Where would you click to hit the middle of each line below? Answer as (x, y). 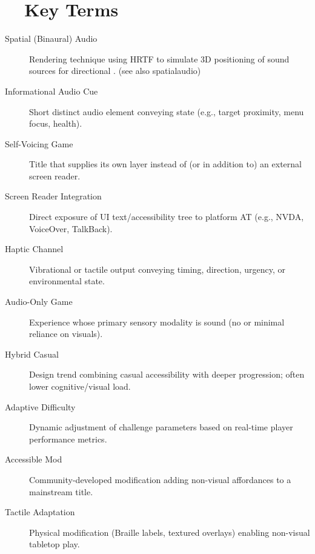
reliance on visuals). (66, 334)
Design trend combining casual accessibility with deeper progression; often (167, 374)
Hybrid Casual (32, 354)
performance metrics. (68, 439)
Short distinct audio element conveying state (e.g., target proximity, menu (167, 111)
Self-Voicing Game (39, 143)
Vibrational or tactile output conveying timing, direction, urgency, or (157, 269)
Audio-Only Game (39, 302)
